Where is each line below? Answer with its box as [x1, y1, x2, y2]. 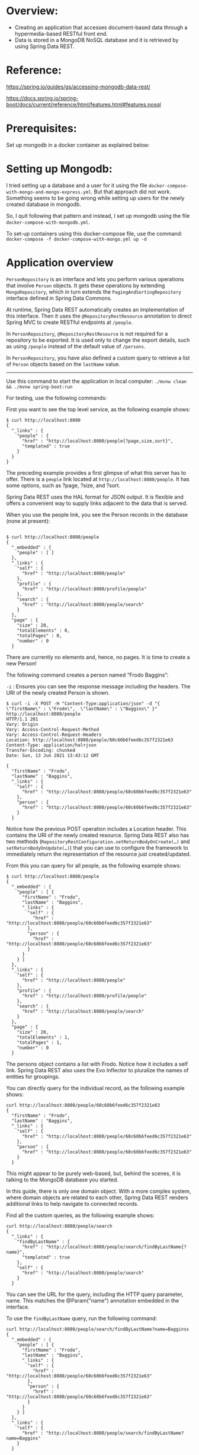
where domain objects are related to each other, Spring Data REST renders [6, 1194, 188, 1201]
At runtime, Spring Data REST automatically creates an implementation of [6, 306, 185, 313]
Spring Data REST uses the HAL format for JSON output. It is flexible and [6, 493, 184, 500]
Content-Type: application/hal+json [6, 742, 97, 748]
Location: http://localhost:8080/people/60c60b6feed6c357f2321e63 [6, 737, 174, 743]
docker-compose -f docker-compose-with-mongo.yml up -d [6, 236, 147, 242]
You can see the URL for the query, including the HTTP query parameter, [6, 1291, 184, 1298]
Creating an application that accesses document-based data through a [14, 24, 188, 31]
